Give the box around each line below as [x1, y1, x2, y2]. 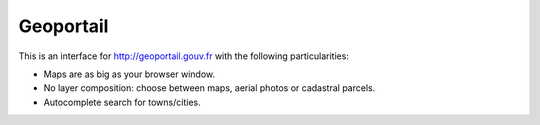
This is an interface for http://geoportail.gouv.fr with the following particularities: [18, 50, 350, 62]
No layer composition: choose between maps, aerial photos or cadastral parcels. [43, 82, 376, 94]
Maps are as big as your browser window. [43, 68, 216, 80]
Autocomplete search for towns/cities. [43, 96, 201, 108]
